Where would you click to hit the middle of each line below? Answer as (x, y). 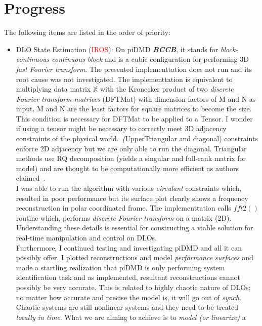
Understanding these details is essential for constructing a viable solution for (135, 228)
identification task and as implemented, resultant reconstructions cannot (128, 277)
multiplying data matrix (53, 89)
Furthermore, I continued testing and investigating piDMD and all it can (129, 247)
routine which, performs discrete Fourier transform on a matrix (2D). (124, 217)
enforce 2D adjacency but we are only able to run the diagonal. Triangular (131, 148)
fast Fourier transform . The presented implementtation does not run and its (134, 69)
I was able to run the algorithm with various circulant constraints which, (129, 188)
